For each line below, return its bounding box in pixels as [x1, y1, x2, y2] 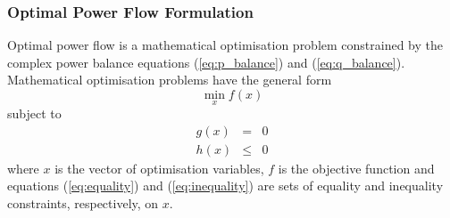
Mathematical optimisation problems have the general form [7, 70, 332, 89]
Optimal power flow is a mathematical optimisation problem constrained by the [7, 36, 444, 54]
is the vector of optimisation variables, [54, 158, 264, 177]
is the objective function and [278, 158, 435, 177]
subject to [7, 104, 62, 123]
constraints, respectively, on [7, 194, 159, 213]
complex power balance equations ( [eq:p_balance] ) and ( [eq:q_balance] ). [7, 52, 405, 71]
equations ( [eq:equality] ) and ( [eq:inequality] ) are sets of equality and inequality [7, 176, 444, 195]
